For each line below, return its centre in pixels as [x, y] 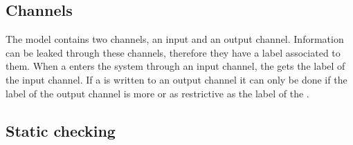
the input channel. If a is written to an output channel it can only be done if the [176, 79]
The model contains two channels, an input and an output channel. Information [175, 39]
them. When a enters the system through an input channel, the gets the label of [175, 66]
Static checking [61, 130]
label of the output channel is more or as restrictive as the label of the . [157, 93]
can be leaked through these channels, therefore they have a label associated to [173, 52]
